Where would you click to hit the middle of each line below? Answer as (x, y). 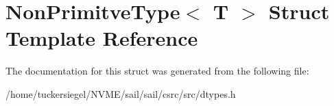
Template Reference (102, 38)
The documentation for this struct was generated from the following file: (157, 71)
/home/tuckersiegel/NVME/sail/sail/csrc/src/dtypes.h (121, 93)
